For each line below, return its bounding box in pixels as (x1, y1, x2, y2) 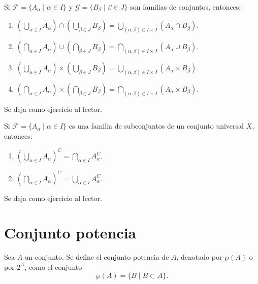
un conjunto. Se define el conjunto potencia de (24, 252, 169, 262)
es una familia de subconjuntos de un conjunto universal (69, 120, 244, 131)
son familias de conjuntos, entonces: (130, 2, 241, 12)
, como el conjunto (24, 261, 82, 272)
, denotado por (176, 252, 222, 262)
